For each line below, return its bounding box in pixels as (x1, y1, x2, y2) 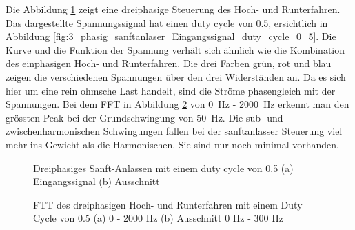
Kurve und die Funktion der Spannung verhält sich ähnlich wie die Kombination (6, 42, 345, 57)
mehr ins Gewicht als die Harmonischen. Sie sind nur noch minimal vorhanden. (6, 137, 339, 151)
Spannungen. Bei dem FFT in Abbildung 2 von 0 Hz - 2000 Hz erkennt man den (6, 97, 349, 111)
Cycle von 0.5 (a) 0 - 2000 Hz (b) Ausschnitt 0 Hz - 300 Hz (33, 211, 283, 225)
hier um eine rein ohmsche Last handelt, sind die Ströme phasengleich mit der (6, 83, 336, 97)
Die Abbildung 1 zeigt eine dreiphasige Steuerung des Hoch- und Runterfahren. (6, 2, 341, 16)
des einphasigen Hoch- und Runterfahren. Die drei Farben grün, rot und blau (6, 56, 332, 70)
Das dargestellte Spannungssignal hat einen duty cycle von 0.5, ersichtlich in (6, 15, 328, 30)
